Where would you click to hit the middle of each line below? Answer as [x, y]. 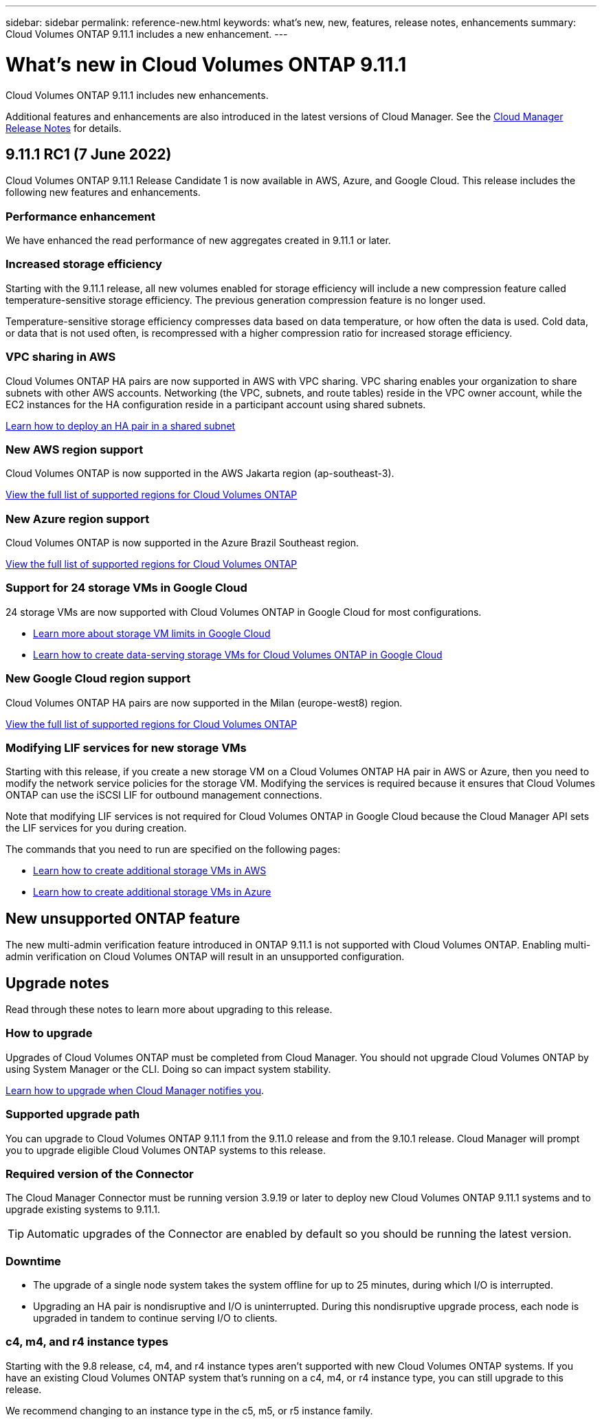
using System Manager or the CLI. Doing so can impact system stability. [168, 1069]
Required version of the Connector [100, 1174]
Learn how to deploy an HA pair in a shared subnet [121, 425]
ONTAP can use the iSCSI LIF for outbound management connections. [164, 795]
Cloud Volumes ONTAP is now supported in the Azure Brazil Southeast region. [182, 543]
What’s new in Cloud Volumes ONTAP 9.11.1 [206, 64]
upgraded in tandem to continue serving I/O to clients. [155, 1318]
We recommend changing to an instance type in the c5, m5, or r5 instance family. [189, 1410]
